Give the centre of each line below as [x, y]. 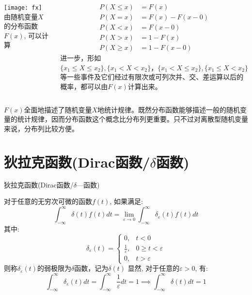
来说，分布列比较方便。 [41, 128]
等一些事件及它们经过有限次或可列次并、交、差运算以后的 [152, 77]
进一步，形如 [81, 58]
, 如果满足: [126, 201]
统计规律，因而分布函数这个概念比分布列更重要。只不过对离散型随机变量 [133, 119]
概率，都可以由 [84, 86]
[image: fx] [23, 8]
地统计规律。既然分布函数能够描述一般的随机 [169, 109]
